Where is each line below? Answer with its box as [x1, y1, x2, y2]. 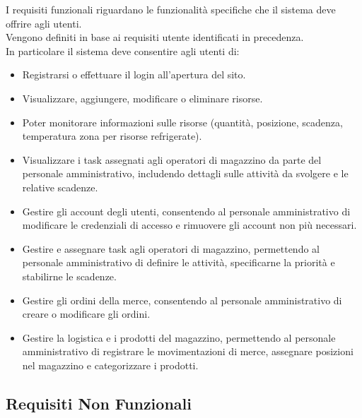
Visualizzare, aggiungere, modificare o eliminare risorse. [22, 90, 263, 105]
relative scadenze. [22, 179, 98, 194]
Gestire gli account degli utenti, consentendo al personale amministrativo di [22, 203, 351, 218]
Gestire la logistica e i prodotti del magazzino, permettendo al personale [22, 330, 336, 345]
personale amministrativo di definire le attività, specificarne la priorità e [22, 255, 335, 270]
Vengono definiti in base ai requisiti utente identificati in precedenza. [6, 30, 304, 44]
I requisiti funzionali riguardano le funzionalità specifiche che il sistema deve [6, 2, 336, 16]
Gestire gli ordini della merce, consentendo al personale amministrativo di [22, 292, 342, 307]
